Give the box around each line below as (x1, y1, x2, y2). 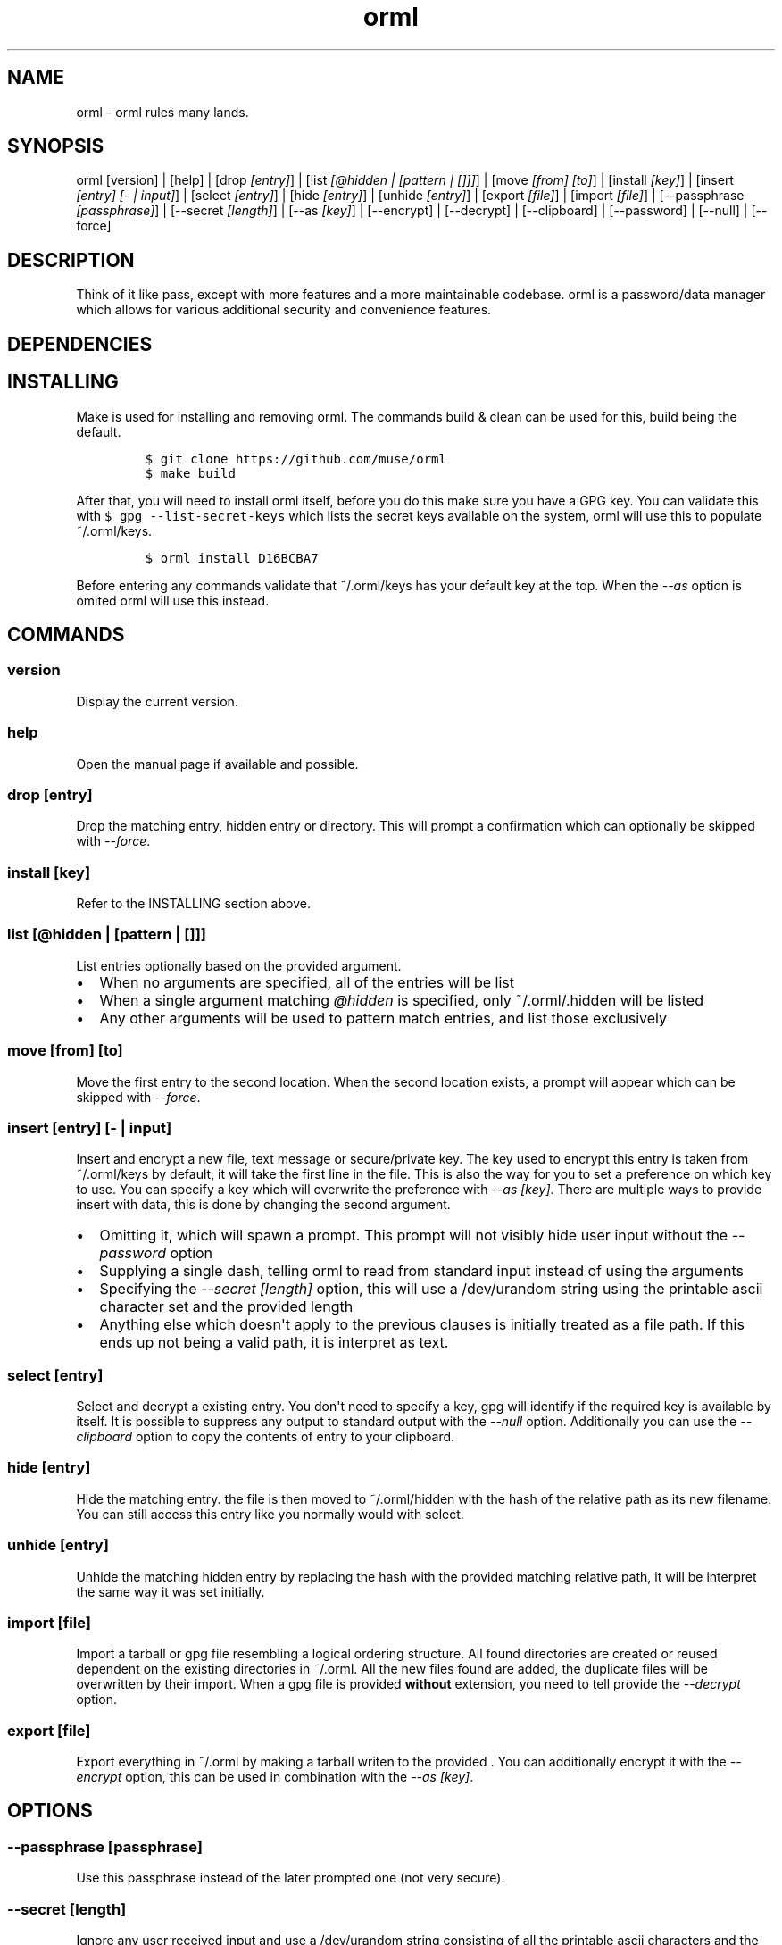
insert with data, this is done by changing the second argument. (76, 1197, 451, 1213)
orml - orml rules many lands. (76, 104, 249, 120)
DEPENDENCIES (7, 332, 153, 355)
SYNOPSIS (7, 135, 104, 158)
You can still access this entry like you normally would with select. (76, 1506, 464, 1522)
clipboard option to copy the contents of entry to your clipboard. (76, 1429, 455, 1445)
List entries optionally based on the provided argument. (76, 957, 402, 973)
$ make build (145, 465, 236, 480)
